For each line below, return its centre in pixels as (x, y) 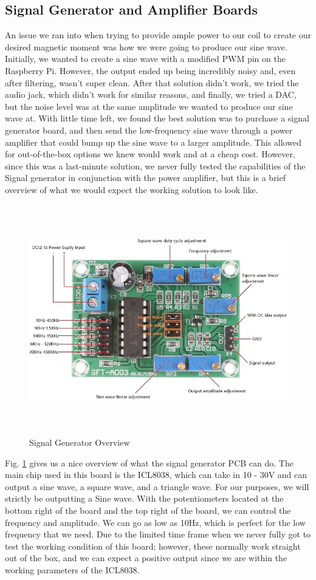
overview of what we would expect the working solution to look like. (132, 189)
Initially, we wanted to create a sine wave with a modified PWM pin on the (145, 59)
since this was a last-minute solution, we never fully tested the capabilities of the (155, 165)
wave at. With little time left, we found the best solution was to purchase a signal (157, 118)
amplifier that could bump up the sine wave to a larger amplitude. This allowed (153, 142)
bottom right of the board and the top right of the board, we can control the (148, 510)
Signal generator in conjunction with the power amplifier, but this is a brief (146, 178)
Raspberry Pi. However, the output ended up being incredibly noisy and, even (150, 70)
